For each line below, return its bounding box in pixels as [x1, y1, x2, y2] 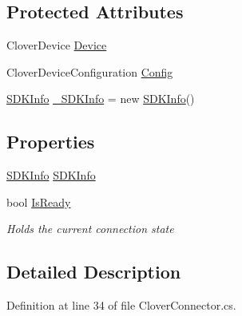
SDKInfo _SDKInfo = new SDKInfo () [6, 90, 195, 107]
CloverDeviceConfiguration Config [6, 63, 173, 80]
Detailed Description [6, 259, 181, 284]
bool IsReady [6, 193, 71, 210]
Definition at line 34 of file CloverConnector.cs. [6, 297, 236, 314]
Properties [6, 129, 95, 154]
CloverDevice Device [6, 37, 107, 53]
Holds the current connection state [6, 220, 174, 237]
